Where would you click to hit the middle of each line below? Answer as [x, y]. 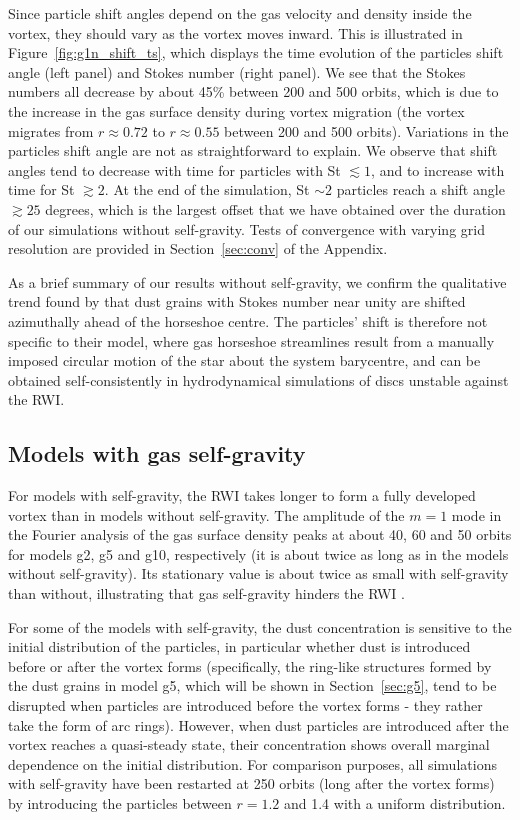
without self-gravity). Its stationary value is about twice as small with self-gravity [258, 573]
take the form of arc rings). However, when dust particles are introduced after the [258, 724]
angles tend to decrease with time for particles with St [174, 169]
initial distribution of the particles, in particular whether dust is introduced [239, 646]
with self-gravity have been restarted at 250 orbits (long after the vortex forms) [251, 783]
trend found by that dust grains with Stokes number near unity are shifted [237, 301]
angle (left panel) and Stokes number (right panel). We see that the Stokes [237, 71]
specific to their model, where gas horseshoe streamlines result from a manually [251, 340]
